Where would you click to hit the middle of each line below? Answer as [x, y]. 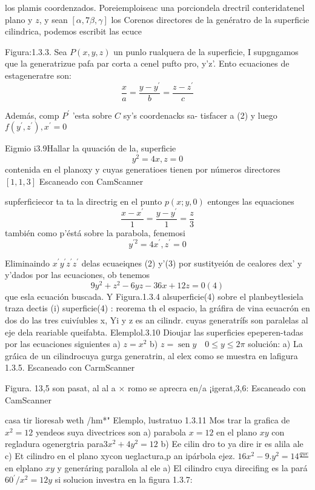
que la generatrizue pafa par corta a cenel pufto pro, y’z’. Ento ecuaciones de [147, 63]
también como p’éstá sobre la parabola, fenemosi [95, 232]
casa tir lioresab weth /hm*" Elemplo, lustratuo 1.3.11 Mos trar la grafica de [148, 420]
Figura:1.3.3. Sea [36, 51]
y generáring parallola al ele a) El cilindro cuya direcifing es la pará [182, 467]
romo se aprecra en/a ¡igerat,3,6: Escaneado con [217, 387]
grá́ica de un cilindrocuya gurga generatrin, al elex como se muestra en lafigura [151, 355]
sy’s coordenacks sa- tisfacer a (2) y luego [200, 115]
